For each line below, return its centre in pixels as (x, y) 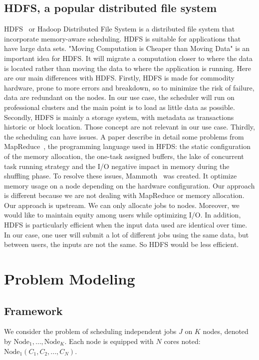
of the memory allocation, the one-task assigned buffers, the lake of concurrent (124, 156)
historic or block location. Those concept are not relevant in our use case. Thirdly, (129, 127)
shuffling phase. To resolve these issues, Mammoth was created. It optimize (121, 176)
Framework (33, 310)
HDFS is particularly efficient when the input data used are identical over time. (126, 225)
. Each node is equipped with (109, 341)
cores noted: (182, 341)
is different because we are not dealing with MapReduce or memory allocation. (124, 195)
